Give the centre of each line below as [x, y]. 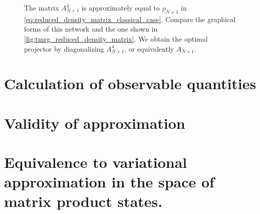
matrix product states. [83, 201]
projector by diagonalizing [64, 48]
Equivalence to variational [96, 162]
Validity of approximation [95, 123]
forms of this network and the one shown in [91, 29]
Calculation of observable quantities [130, 83]
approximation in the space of [109, 182]
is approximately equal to [121, 8]
